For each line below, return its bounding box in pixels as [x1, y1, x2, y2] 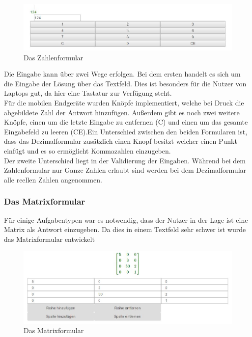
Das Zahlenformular [24, 52, 84, 62]
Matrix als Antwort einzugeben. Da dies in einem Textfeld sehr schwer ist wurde [4, 224, 246, 234]
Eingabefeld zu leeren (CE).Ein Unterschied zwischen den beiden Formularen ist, [4, 126, 248, 136]
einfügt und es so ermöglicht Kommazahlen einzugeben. [4, 145, 171, 156]
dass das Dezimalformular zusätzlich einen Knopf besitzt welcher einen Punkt [4, 136, 237, 146]
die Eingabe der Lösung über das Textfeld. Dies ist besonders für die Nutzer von [4, 78, 247, 88]
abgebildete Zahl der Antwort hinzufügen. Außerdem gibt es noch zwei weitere [4, 107, 240, 117]
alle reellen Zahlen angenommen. [4, 174, 102, 184]
